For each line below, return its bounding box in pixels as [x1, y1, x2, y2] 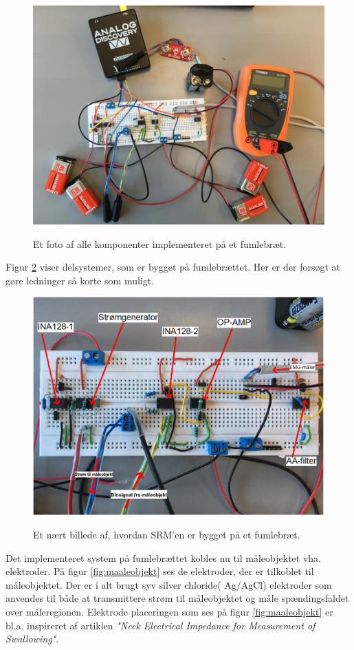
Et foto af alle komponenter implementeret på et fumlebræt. [33, 236, 287, 251]
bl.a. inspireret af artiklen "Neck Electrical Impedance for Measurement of [5, 618, 316, 632]
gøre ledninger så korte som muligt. [5, 273, 155, 287]
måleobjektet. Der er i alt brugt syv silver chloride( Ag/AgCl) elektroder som [5, 577, 332, 591]
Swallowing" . [5, 631, 59, 646]
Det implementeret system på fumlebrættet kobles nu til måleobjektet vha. [5, 550, 321, 565]
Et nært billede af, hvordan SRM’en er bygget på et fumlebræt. [33, 527, 300, 541]
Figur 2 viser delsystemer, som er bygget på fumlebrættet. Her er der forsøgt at [5, 260, 341, 274]
